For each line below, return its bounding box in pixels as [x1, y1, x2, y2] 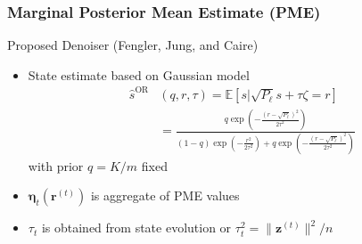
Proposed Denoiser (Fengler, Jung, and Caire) [7, 36, 259, 54]
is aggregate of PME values [90, 186, 240, 205]
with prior [28, 156, 84, 175]
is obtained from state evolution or [41, 218, 232, 237]
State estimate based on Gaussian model [28, 65, 250, 84]
